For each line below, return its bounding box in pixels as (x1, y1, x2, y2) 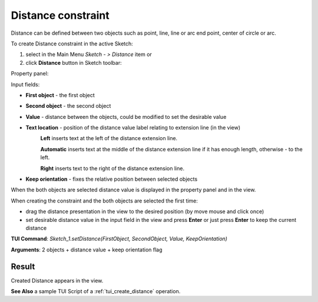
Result (11, 261, 35, 271)
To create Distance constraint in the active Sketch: (11, 40, 134, 47)
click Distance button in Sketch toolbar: (25, 59, 122, 66)
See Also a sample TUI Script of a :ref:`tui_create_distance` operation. (11, 288, 181, 295)
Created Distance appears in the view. (11, 277, 104, 284)
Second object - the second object (25, 102, 111, 109)
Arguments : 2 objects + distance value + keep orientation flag (11, 246, 163, 253)
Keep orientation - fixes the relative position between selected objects (25, 175, 198, 182)
